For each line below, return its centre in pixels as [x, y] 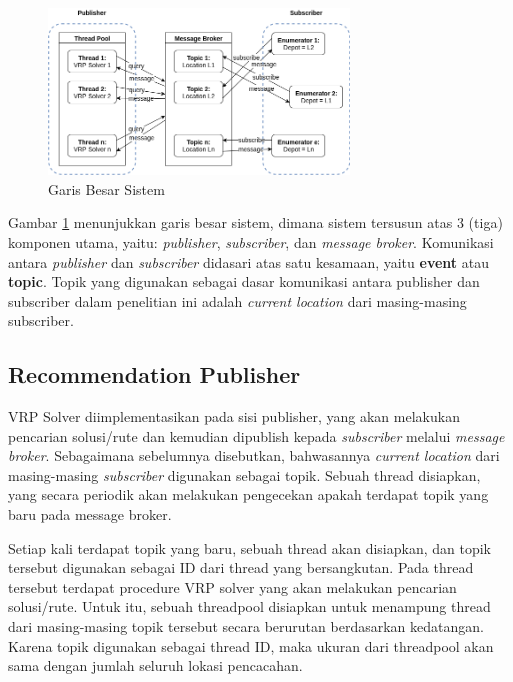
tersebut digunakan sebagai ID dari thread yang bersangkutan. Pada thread [241, 567]
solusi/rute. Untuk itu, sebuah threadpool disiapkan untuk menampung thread [249, 606]
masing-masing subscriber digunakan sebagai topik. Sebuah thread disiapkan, [244, 474]
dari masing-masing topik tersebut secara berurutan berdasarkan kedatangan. [246, 626]
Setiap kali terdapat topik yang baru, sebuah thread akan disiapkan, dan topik [249, 547]
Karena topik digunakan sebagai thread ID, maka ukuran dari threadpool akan [251, 645]
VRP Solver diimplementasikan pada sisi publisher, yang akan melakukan [234, 416]
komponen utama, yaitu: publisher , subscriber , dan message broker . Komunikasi [251, 241]
